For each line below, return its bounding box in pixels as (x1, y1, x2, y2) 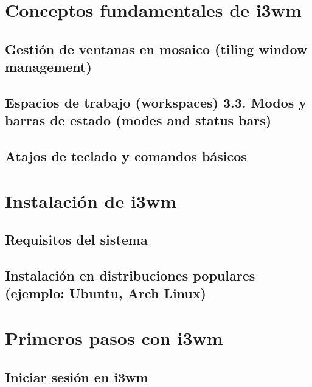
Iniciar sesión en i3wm (5, 367, 148, 386)
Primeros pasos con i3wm (5, 326, 223, 350)
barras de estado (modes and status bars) (5, 111, 272, 130)
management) (5, 57, 92, 76)
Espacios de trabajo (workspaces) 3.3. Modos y (5, 92, 307, 111)
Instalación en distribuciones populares (5, 266, 255, 285)
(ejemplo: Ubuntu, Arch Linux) (5, 284, 206, 302)
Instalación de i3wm (5, 188, 177, 213)
